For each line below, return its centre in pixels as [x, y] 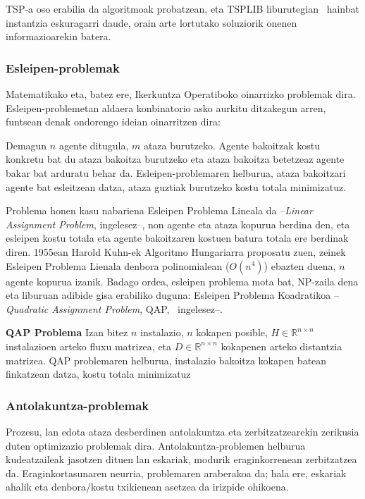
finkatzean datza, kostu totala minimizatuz [98, 374]
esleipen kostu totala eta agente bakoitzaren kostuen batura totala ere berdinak [177, 238]
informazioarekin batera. [58, 36]
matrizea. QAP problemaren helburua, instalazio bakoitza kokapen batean [166, 360]
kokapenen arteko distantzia [282, 346]
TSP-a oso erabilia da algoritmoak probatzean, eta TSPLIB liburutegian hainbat [182, 8]
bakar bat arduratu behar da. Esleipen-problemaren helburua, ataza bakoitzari [176, 172]
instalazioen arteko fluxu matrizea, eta [89, 346]
